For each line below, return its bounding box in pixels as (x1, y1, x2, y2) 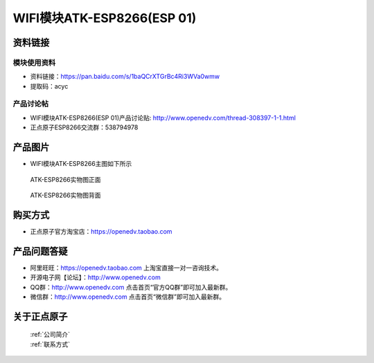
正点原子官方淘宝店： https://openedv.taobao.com (30, 227, 172, 235)
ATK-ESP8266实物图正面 (30, 175, 101, 183)
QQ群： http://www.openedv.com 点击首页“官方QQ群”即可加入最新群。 (30, 283, 232, 291)
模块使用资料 (12, 57, 56, 67)
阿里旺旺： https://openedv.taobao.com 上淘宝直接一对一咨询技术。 (30, 263, 223, 272)
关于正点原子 (12, 310, 68, 322)
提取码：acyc (30, 82, 69, 90)
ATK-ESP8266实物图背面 (30, 191, 101, 199)
